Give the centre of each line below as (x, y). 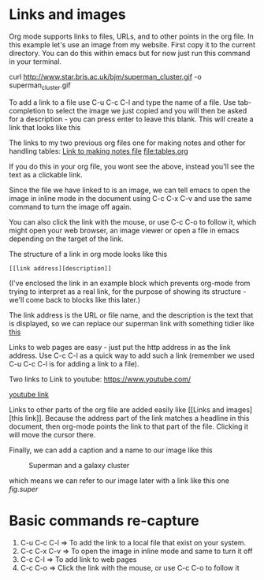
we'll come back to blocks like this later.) (75, 299)
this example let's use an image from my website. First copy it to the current (132, 44)
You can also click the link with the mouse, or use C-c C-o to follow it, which (133, 221)
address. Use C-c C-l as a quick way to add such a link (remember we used (132, 355)
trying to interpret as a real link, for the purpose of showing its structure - (128, 291)
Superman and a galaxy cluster (79, 465)
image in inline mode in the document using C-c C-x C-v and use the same (130, 198)
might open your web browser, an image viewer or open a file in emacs (124, 230)
